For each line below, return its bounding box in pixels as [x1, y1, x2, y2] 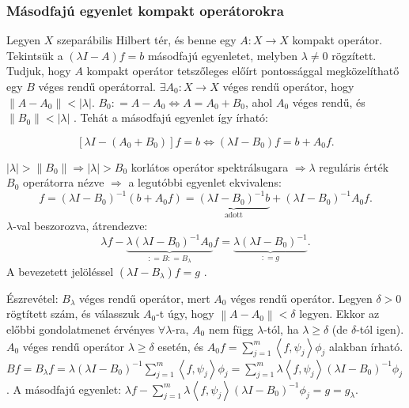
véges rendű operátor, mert [79, 289, 210, 306]
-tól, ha [263, 321, 299, 338]
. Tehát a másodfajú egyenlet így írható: [74, 109, 268, 126]
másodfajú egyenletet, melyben [147, 47, 298, 63]
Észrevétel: [6, 289, 59, 306]
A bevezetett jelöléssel [6, 263, 114, 279]
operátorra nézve [22, 174, 104, 191]
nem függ [208, 321, 254, 338]
